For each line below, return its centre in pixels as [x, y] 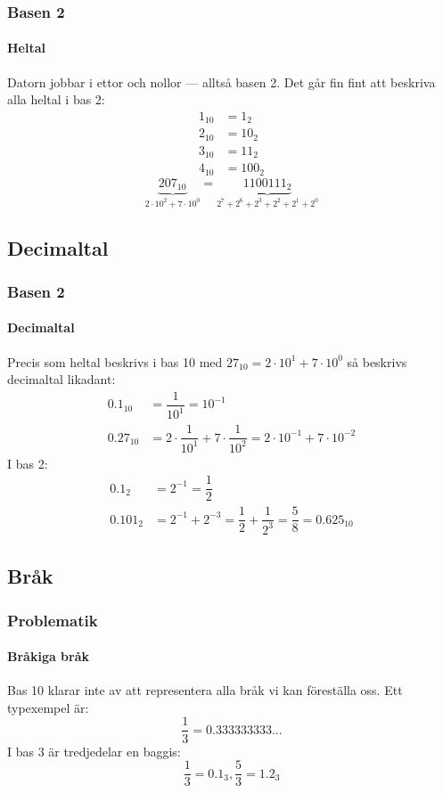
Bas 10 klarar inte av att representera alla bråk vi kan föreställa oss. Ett [205, 690]
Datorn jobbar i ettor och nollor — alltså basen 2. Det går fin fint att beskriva [221, 82]
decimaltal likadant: [62, 379]
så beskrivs [377, 361]
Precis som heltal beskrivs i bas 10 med [115, 361]
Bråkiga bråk [49, 656]
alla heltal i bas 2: [56, 99]
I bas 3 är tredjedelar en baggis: [94, 751]
